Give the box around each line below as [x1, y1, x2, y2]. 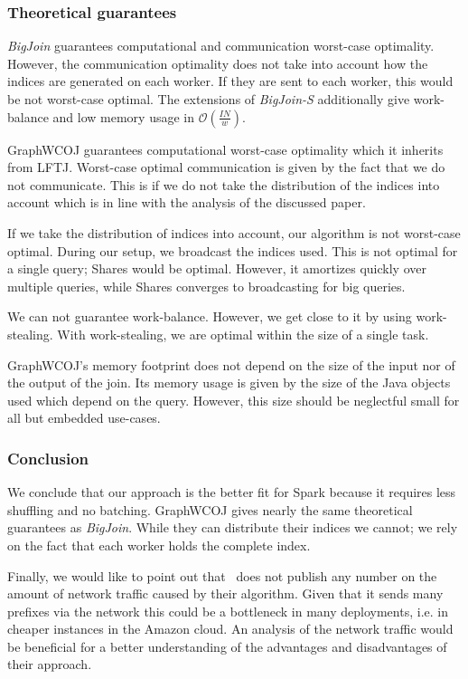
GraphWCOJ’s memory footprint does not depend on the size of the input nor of [7, 355, 455, 374]
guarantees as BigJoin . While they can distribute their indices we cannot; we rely [7, 518, 458, 537]
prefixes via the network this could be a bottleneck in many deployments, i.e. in [7, 601, 448, 620]
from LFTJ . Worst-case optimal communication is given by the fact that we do [7, 158, 445, 177]
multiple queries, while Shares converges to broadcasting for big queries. [7, 276, 406, 295]
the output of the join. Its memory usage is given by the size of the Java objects [7, 373, 451, 392]
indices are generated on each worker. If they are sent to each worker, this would [7, 72, 454, 91]
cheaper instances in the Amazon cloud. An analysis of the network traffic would [7, 619, 454, 638]
